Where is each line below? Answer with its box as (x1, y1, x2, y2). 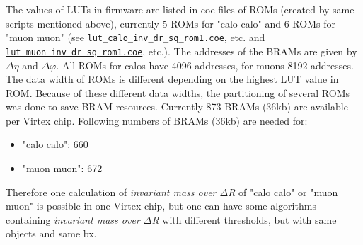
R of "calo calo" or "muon (228, 184, 338, 199)
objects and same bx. (6, 226, 97, 241)
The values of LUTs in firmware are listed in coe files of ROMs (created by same (6, 2, 355, 16)
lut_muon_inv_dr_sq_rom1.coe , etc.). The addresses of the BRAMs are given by (6, 43, 357, 58)
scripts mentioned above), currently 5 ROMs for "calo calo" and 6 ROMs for (6, 16, 335, 30)
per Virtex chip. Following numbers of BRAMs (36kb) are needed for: (6, 113, 308, 127)
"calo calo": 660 (22, 137, 88, 152)
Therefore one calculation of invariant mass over (6, 184, 217, 199)
